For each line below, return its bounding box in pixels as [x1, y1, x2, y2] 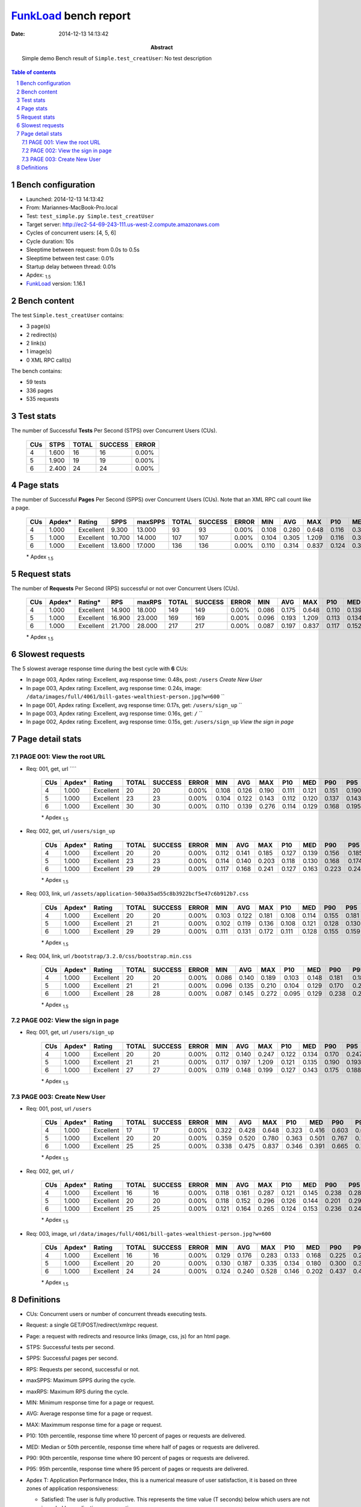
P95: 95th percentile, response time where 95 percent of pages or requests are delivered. [26, 1465, 249, 1473]
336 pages [26, 386, 54, 394]
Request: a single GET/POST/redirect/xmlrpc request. [26, 1321, 159, 1329]
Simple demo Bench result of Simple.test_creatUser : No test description [22, 55, 212, 62]
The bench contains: [11, 368, 63, 375]
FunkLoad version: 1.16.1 [26, 280, 85, 287]
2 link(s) [26, 339, 46, 347]
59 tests [26, 379, 46, 386]
